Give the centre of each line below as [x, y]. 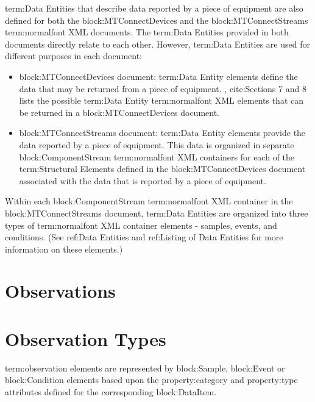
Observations [60, 291]
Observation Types [86, 338]
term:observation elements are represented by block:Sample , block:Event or [145, 368]
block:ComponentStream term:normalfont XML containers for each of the [157, 156]
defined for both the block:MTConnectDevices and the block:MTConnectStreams [157, 20]
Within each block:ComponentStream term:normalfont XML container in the [149, 201]
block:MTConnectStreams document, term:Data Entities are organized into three [157, 213]
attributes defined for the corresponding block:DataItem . [111, 391]
